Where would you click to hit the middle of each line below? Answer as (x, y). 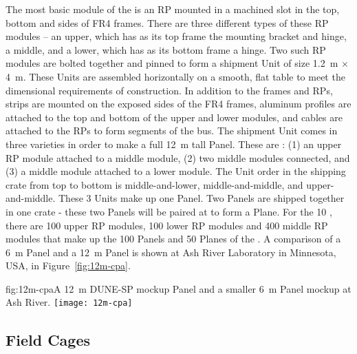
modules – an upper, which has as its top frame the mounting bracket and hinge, (176, 36)
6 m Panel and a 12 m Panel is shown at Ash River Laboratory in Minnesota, (171, 252)
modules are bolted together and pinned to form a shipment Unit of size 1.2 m (172, 63)
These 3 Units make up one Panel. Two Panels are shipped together (202, 198)
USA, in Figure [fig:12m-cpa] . (68, 265)
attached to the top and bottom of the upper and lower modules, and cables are (174, 117)
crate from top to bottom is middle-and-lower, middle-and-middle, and (154, 184)
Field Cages (48, 339)
